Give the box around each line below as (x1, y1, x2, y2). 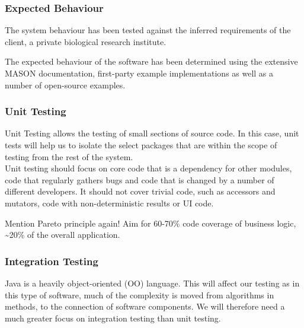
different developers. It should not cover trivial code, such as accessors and (5, 185, 276, 198)
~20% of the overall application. (5, 228, 120, 241)
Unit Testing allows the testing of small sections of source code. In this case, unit (5, 127, 299, 139)
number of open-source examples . (5, 78, 126, 91)
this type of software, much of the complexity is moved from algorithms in (5, 288, 274, 301)
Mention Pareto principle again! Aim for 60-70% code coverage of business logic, (5, 216, 296, 229)
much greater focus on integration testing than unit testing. (5, 311, 221, 324)
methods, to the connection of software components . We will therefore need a (5, 300, 285, 313)
